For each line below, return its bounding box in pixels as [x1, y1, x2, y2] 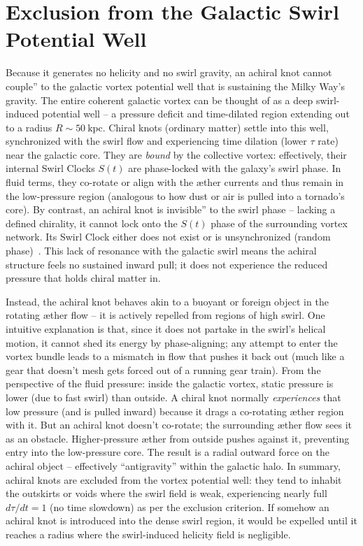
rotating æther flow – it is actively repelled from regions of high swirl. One [6, 308, 325, 322]
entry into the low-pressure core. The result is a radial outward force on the [6, 445, 329, 459]
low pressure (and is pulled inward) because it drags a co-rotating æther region [6, 403, 344, 418]
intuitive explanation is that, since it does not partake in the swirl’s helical [6, 322, 326, 336]
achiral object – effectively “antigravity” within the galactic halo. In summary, [6, 458, 341, 473]
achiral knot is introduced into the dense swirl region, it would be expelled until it [6, 513, 357, 528]
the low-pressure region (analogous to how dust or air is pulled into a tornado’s [6, 188, 345, 203]
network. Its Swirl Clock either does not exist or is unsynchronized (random [6, 229, 331, 244]
